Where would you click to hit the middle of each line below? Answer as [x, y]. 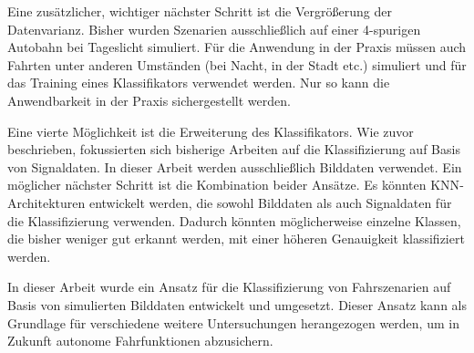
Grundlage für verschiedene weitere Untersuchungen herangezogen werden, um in [233, 322]
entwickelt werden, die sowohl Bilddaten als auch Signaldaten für [270, 202]
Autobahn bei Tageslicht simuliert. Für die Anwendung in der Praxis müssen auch [237, 47]
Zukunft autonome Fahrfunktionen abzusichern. [140, 341]
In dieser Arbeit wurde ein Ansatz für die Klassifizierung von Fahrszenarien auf [229, 287]
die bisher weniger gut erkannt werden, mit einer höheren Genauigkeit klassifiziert [236, 239]
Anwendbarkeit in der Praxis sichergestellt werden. [149, 100]
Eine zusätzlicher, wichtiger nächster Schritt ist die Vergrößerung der [200, 11]
